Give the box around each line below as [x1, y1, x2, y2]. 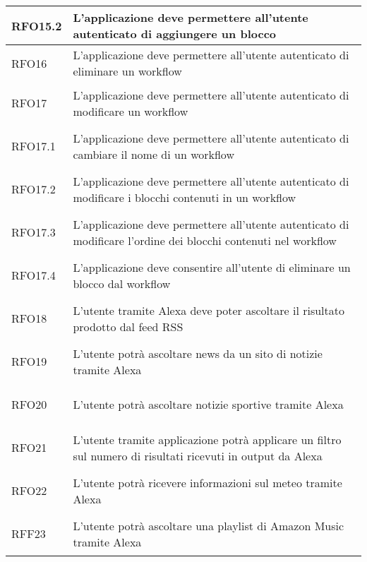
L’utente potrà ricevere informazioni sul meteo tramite [73, 474, 342, 491]
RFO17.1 [11, 138, 56, 154]
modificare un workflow [73, 102, 188, 119]
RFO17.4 [11, 267, 56, 283]
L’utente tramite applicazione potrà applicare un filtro [73, 431, 342, 448]
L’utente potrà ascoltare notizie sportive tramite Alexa [73, 396, 344, 412]
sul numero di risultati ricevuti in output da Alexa [73, 447, 323, 464]
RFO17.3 [11, 224, 56, 240]
